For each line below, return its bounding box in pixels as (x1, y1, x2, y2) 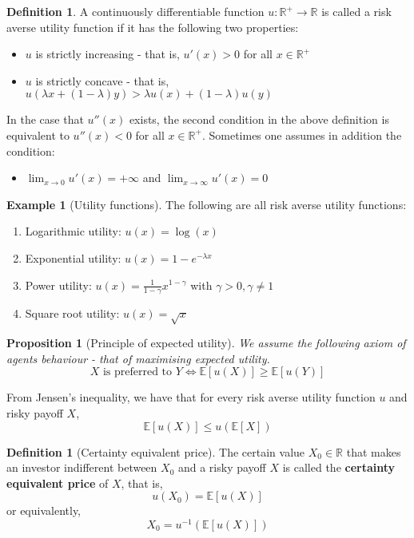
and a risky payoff (177, 459, 266, 476)
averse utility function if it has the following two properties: (6, 18, 299, 35)
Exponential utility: (25, 249, 121, 266)
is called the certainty (282, 459, 396, 476)
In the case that (6, 111, 84, 128)
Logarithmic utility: (25, 223, 121, 239)
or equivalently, (6, 502, 82, 519)
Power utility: (25, 276, 92, 293)
